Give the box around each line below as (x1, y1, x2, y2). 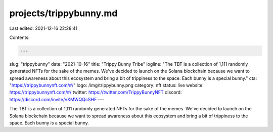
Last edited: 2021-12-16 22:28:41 (9, 25, 78, 31)
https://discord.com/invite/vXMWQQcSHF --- (9, 96, 105, 102)
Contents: (9, 34, 30, 40)
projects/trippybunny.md (9, 8, 118, 19)
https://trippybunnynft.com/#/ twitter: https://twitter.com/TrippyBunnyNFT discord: (9, 89, 182, 96)
